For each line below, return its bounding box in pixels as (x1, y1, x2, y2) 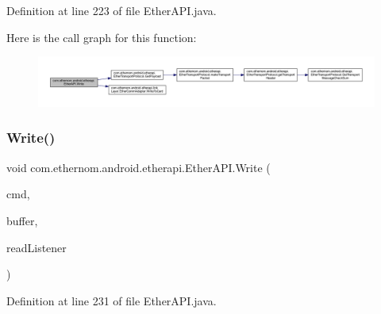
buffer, (6, 212, 38, 228)
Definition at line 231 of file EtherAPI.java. (6, 292, 217, 308)
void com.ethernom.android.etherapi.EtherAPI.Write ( (6, 159, 271, 175)
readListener (6, 239, 67, 255)
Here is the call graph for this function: (6, 29, 197, 45)
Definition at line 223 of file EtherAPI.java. (6, 2, 217, 18)
